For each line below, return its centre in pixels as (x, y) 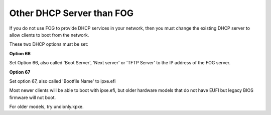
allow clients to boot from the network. (49, 35)
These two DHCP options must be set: (49, 44)
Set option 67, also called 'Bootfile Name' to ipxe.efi (62, 81)
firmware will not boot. (33, 97)
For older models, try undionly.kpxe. (46, 107)
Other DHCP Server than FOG (72, 13)
